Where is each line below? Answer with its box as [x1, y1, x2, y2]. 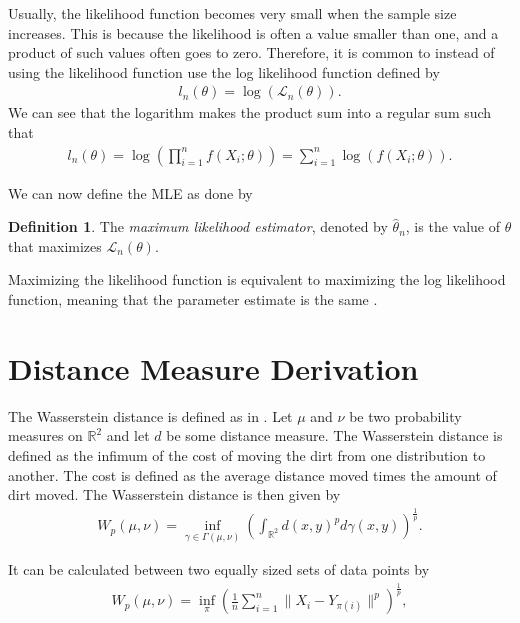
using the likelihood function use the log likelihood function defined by [8, 61, 440, 82]
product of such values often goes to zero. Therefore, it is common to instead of [8, 42, 495, 63]
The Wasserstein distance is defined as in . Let [8, 405, 293, 426]
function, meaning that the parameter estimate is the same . [8, 289, 378, 309]
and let [106, 425, 150, 446]
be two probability [349, 405, 462, 426]
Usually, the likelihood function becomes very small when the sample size [8, 3, 457, 23]
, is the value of [405, 216, 500, 237]
